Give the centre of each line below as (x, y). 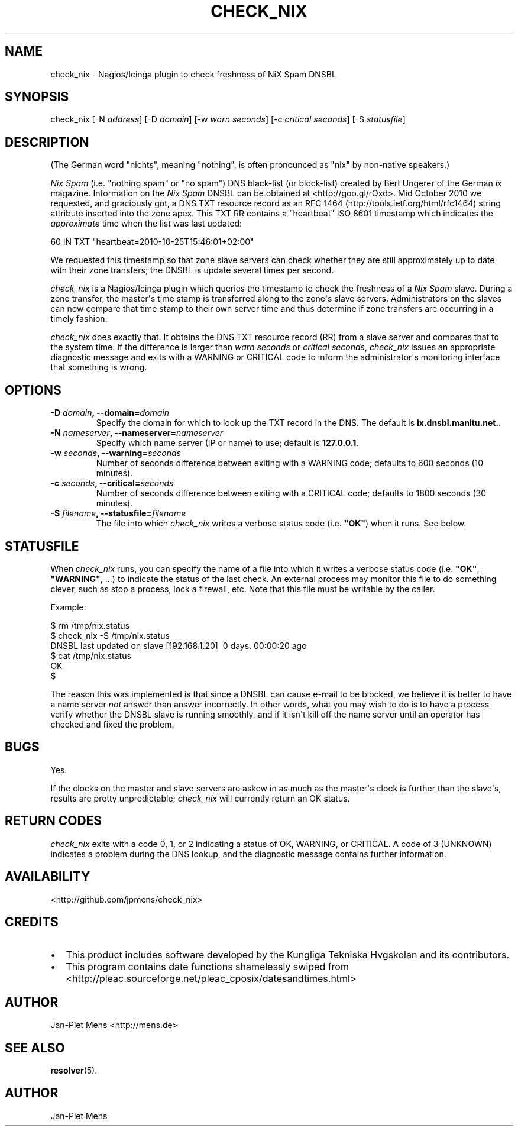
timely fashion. (79, 319)
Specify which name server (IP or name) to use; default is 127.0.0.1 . (227, 443)
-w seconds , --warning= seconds (116, 453)
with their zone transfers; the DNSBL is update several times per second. (192, 270)
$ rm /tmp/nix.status (90, 625)
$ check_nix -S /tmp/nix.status (110, 635)
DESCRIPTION (47, 142)
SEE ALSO (35, 1048)
